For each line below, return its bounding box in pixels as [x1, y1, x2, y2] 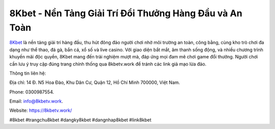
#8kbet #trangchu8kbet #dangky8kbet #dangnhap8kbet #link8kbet [9, 117, 152, 123]
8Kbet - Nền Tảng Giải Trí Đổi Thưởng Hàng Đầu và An [9, 8, 242, 19]
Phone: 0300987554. [9, 89, 54, 95]
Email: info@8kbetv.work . [9, 98, 63, 104]
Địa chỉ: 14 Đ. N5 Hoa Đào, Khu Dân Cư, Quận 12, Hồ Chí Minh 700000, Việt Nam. [9, 79, 180, 86]
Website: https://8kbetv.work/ [9, 107, 72, 114]
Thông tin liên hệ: [9, 70, 46, 76]
